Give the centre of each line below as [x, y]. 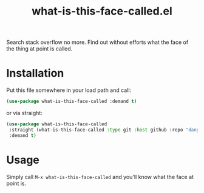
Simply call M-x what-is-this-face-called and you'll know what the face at [100, 177]
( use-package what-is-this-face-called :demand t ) [72, 102]
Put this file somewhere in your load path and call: [69, 90]
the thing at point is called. [39, 49]
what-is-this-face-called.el [102, 11]
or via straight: [24, 113]
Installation [35, 73]
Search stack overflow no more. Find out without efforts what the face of [97, 42]
